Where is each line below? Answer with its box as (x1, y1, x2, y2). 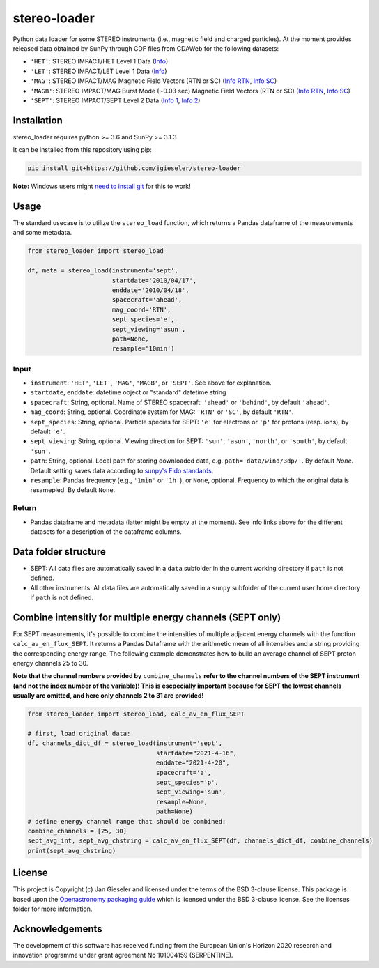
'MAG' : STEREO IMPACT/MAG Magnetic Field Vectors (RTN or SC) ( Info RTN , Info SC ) (30, 77, 277, 85)
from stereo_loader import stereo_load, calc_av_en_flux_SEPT (27, 710, 245, 718)
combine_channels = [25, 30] (27, 827, 127, 835)
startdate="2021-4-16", (155, 749, 238, 757)
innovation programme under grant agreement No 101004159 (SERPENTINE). (13, 951, 233, 960)
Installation (13, 114, 63, 126)
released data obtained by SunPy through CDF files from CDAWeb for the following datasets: (13, 44, 279, 52)
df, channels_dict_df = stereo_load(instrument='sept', (27, 739, 223, 747)
